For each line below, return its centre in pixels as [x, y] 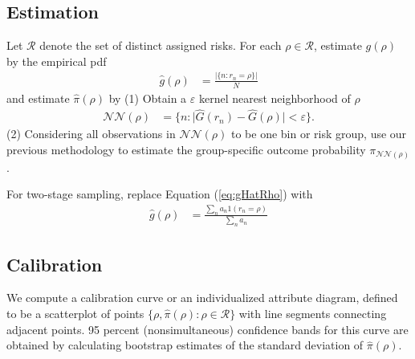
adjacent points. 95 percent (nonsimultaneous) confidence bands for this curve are [207, 329]
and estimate [38, 98]
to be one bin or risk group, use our [319, 134]
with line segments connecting [313, 314]
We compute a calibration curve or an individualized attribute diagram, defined [202, 298]
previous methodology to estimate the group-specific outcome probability [186, 149]
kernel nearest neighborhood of [275, 98]
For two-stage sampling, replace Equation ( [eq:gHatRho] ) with [160, 194]
